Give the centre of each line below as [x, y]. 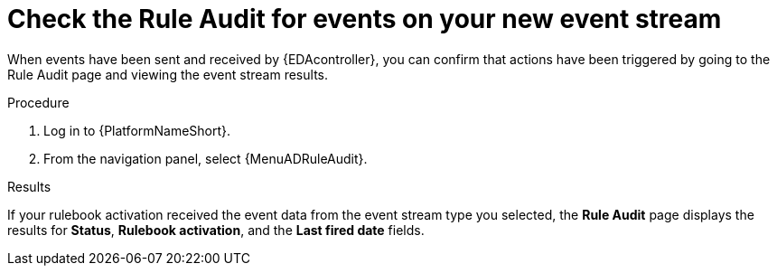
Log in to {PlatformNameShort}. [137, 130]
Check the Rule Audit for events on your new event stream [365, 19]
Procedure [38, 102]
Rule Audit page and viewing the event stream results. [168, 74]
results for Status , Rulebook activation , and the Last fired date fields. [216, 230]
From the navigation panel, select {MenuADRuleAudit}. [206, 158]
